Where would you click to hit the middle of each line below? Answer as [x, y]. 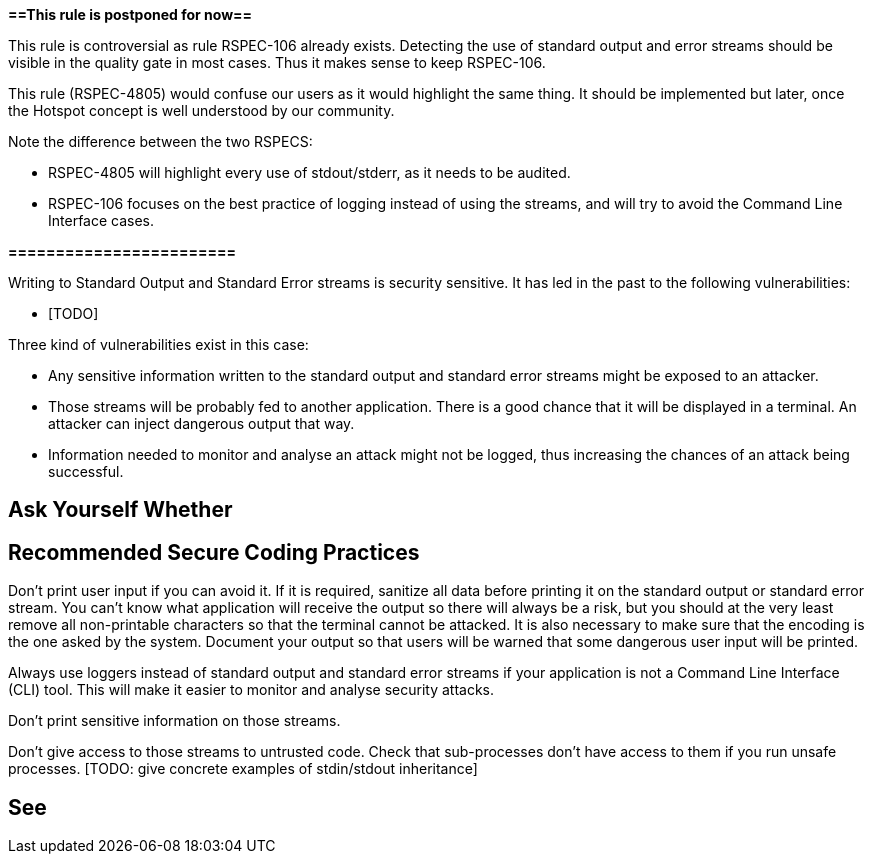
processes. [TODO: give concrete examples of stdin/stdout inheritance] [243, 769]
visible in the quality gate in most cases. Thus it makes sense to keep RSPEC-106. [277, 62]
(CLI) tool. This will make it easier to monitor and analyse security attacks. [251, 690]
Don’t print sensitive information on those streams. [174, 721]
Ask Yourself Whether [120, 510]
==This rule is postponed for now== [130, 14]
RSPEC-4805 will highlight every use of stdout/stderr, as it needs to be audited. [309, 172]
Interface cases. [101, 220]
